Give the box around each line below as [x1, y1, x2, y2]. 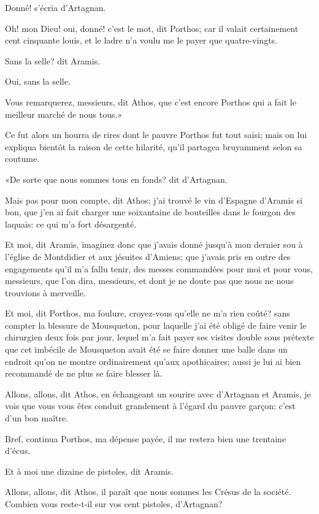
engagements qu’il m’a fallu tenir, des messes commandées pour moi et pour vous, [5, 262, 313, 275]
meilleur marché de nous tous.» [5, 107, 123, 120]
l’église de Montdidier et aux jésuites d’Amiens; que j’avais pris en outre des [5, 250, 291, 263]
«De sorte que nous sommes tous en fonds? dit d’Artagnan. [5, 172, 228, 185]
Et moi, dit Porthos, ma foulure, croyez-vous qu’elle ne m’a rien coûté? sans [5, 307, 290, 320]
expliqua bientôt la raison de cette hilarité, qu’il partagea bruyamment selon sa [5, 140, 302, 153]
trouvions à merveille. [5, 286, 86, 299]
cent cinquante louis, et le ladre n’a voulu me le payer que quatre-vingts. [5, 34, 277, 47]
